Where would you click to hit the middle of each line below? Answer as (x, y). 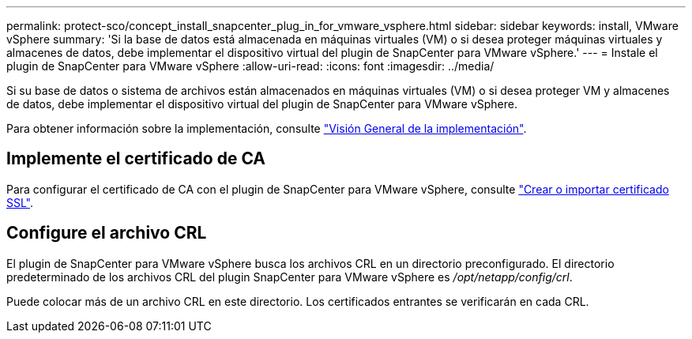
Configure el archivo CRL (107, 233)
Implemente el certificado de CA (136, 159)
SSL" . (20, 202)
